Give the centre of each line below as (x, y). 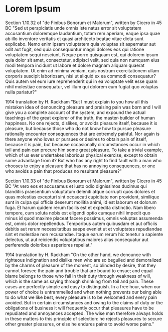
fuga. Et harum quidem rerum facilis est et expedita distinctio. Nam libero (81, 207)
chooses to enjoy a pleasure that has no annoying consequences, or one (80, 166)
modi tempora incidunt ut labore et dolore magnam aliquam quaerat (75, 65)
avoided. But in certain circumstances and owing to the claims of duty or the (84, 302)
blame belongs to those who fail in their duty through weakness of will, (78, 276)
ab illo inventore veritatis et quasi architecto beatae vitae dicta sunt (74, 39)
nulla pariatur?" (21, 92)
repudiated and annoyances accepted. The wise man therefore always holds (84, 313)
